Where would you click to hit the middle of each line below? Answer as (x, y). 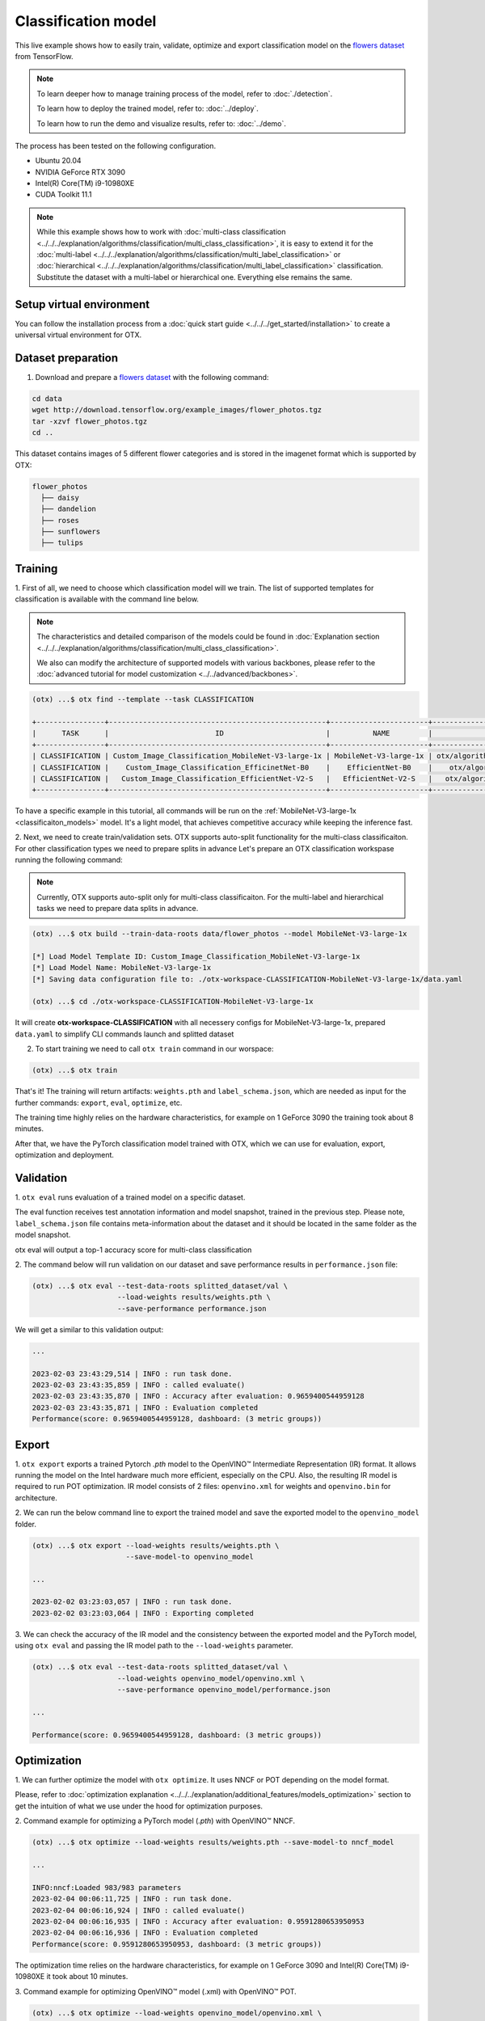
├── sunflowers (71, 532)
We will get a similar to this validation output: (89, 1329)
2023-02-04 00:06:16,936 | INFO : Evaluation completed (145, 1933)
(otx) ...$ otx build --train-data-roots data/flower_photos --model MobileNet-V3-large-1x (219, 934)
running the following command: (69, 859)
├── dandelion (69, 509)
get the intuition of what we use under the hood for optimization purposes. (139, 1806)
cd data (47, 399)
